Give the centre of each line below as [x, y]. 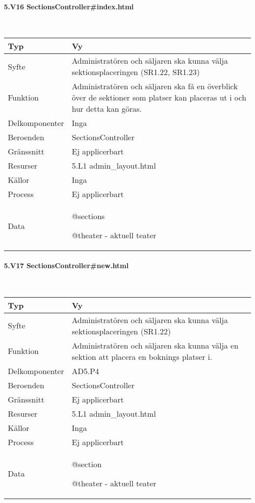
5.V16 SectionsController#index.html [69, 6]
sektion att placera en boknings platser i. [142, 356]
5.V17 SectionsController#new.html [66, 265]
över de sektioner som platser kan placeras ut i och [159, 98]
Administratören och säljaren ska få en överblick [155, 86]
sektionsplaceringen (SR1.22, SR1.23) [136, 72]
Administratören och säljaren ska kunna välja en [155, 345]
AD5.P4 [86, 371]
